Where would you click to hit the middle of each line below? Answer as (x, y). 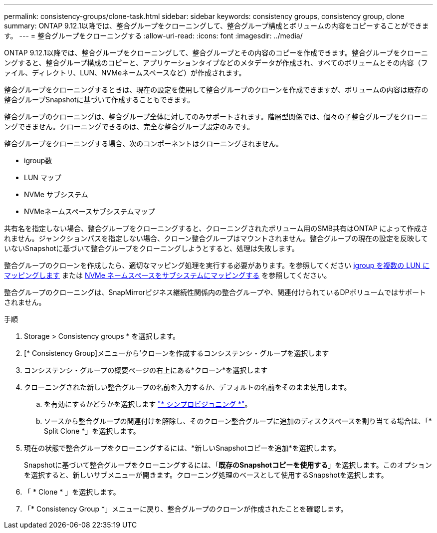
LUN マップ (43, 177)
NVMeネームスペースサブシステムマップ (90, 211)
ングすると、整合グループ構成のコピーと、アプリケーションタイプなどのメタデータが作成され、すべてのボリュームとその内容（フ (216, 63)
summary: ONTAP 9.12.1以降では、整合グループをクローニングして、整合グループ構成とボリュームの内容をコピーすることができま (217, 26)
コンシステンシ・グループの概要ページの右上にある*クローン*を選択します (146, 370)
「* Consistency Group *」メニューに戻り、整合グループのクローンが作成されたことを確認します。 (186, 509)
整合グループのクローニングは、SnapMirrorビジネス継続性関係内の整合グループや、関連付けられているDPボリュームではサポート (215, 292)
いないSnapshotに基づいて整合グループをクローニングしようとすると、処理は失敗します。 (151, 248)
